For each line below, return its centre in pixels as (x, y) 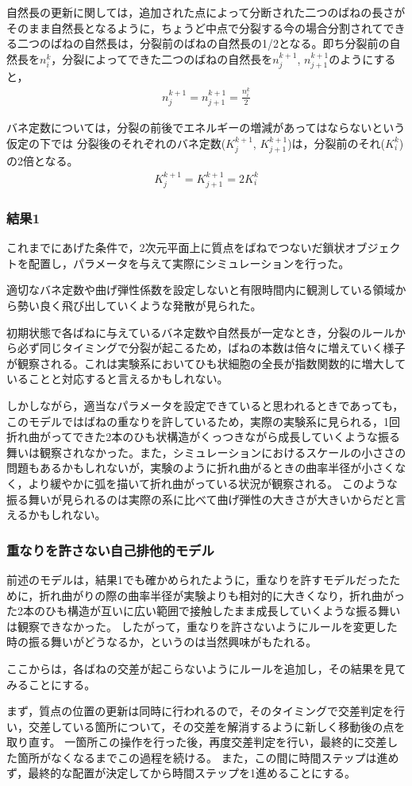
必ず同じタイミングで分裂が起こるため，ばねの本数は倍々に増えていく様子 (211, 348)
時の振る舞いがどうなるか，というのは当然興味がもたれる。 (162, 642)
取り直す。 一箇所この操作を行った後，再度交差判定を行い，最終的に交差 (197, 742)
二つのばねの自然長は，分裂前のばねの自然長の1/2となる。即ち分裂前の (203, 43)
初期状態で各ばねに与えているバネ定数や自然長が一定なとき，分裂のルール (200, 332)
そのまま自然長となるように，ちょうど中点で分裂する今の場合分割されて (195, 27)
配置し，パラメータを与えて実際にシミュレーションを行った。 (189, 263)
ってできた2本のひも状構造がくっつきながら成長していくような (214, 437)
